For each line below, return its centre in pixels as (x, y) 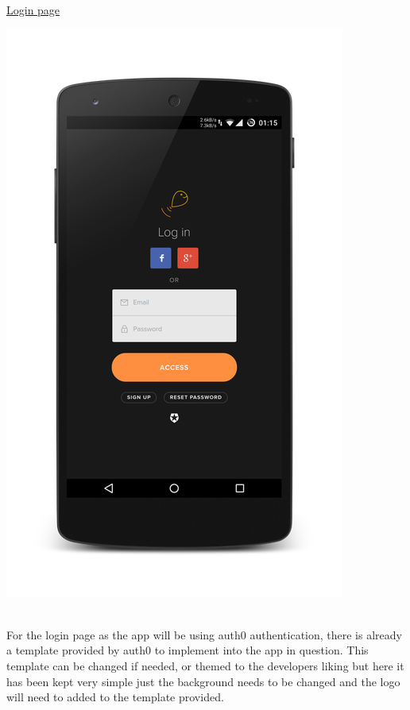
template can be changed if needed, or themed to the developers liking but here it (205, 665)
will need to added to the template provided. (115, 697)
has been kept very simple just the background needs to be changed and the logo (203, 681)
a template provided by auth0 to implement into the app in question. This (188, 650)
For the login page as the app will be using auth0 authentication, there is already (204, 634)
